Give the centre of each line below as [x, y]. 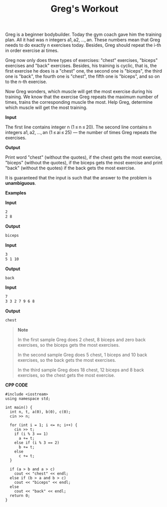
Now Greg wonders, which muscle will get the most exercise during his [79, 92]
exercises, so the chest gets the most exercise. [66, 375]
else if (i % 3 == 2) [37, 443]
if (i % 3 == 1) [31, 434]
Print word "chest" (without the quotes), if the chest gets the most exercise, [83, 157]
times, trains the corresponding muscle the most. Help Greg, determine [79, 102]
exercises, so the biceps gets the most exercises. [68, 345]
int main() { [19, 408]
